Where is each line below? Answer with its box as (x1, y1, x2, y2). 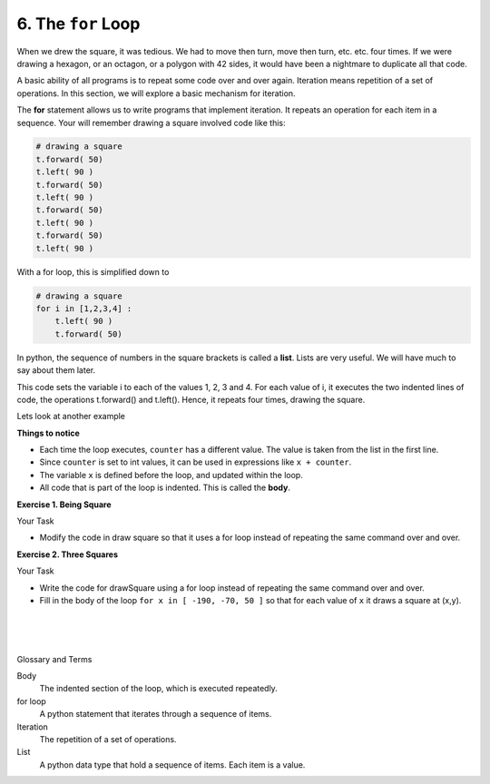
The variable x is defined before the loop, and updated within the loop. (39, 469, 303, 480)
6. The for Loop (16, 14, 141, 34)
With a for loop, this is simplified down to (16, 266, 170, 277)
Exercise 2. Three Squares (16, 549, 118, 560)
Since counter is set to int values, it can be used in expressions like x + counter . (39, 456, 352, 467)
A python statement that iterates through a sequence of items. (39, 709, 272, 720)
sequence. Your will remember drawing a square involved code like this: (16, 117, 286, 128)
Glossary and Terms (16, 653, 93, 664)
